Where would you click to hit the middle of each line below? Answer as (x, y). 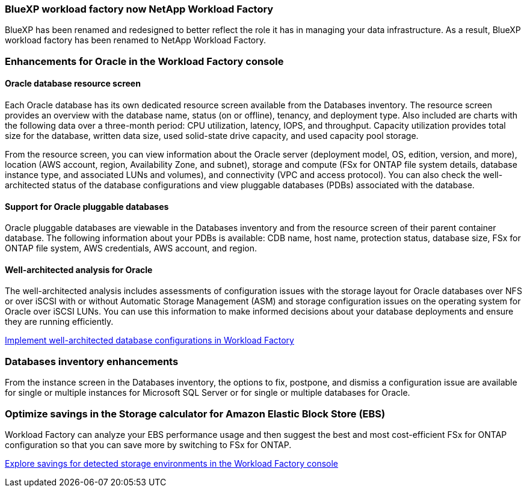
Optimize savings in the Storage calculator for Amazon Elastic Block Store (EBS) (195, 414)
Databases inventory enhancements (92, 361)
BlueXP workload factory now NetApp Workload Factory (139, 9)
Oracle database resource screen (73, 84)
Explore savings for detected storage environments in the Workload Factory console (171, 463)
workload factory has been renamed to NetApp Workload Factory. (136, 40)
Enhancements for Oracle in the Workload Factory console (144, 61)
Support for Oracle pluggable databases (87, 206)
